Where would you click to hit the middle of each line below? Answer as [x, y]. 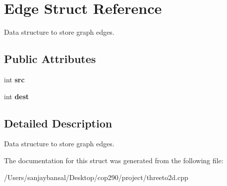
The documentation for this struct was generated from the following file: [114, 160]
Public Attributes [50, 59]
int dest [17, 96]
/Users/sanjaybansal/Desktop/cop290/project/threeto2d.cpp [96, 177]
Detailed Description [58, 123]
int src [14, 79]
